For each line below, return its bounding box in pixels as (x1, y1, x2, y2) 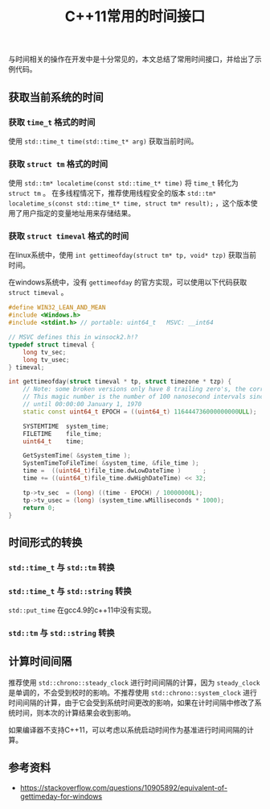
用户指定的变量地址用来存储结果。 (22, 209, 135, 218)
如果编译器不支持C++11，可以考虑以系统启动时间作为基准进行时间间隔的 (8, 724, 247, 734)
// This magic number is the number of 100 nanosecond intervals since (22, 392, 268, 401)
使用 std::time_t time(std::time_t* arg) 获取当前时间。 (8, 136, 198, 146)
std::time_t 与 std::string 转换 (8, 585, 132, 596)
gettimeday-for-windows (19, 791, 103, 801)
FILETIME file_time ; (22, 429, 103, 438)
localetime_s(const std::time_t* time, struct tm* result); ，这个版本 (8, 198, 251, 208)
